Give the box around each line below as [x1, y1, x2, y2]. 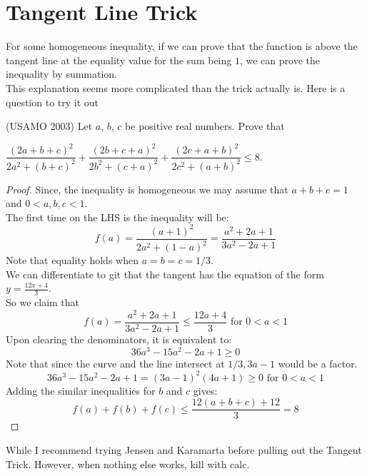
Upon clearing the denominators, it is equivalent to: [6, 332, 232, 347]
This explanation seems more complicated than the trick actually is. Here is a [6, 80, 346, 95]
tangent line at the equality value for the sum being [6, 52, 232, 67]
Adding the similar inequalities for [6, 383, 156, 397]
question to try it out [6, 94, 99, 109]
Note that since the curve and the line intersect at [6, 355, 225, 370]
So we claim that [6, 295, 80, 310]
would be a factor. [278, 355, 358, 370]
